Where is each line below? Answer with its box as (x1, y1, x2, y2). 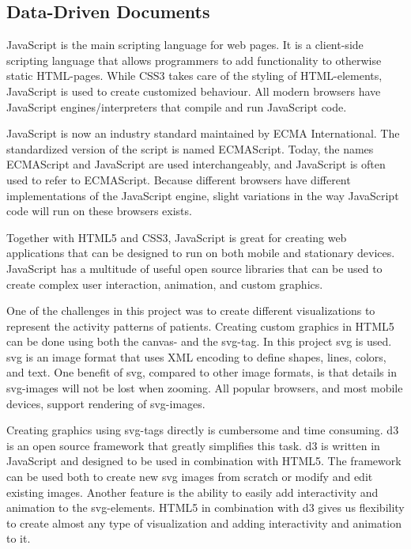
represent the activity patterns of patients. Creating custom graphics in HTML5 (6, 317, 394, 334)
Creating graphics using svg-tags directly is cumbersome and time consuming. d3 (6, 422, 399, 438)
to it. (6, 530, 31, 547)
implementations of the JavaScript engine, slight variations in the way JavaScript (6, 187, 399, 203)
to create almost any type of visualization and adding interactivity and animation (6, 514, 402, 531)
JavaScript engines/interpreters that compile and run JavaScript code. (6, 98, 347, 115)
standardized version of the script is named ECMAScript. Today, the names (6, 140, 374, 157)
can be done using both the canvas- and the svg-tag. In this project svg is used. (6, 333, 392, 350)
